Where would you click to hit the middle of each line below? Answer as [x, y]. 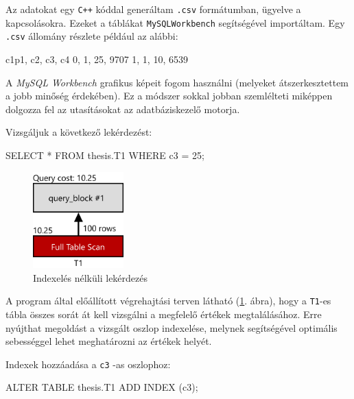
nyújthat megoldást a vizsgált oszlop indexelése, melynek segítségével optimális [172, 327]
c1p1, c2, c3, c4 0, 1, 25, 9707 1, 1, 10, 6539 [97, 59]
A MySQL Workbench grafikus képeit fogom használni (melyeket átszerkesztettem [177, 82]
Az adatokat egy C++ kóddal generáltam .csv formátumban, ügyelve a [153, 9]
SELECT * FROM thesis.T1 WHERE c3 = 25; [105, 155]
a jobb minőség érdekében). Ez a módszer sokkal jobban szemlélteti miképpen [169, 96]
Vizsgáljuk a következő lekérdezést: [79, 132]
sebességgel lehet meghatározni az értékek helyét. [109, 341]
